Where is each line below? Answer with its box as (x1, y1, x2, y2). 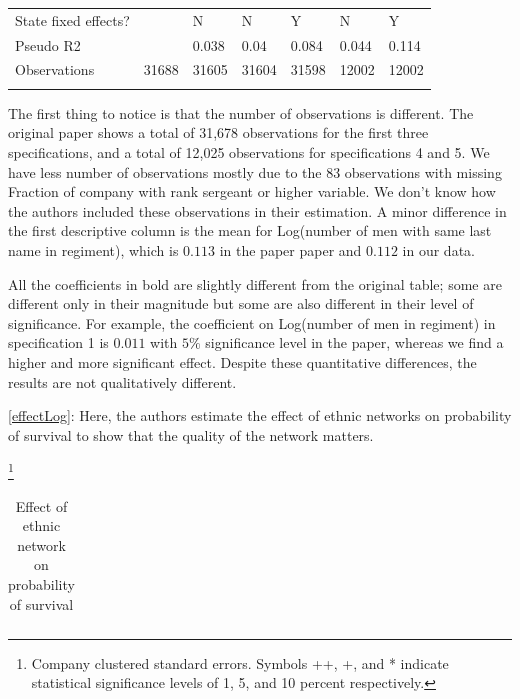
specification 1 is (8, 332, 109, 353)
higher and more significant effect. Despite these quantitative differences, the (8, 351, 477, 372)
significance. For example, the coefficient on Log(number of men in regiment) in (8, 312, 496, 333)
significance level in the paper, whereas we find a (205, 332, 504, 353)
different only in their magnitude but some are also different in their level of (8, 293, 474, 314)
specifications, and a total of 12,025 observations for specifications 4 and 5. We (8, 141, 490, 162)
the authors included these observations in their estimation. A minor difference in (8, 200, 507, 221)
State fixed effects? (15, 9, 130, 30)
